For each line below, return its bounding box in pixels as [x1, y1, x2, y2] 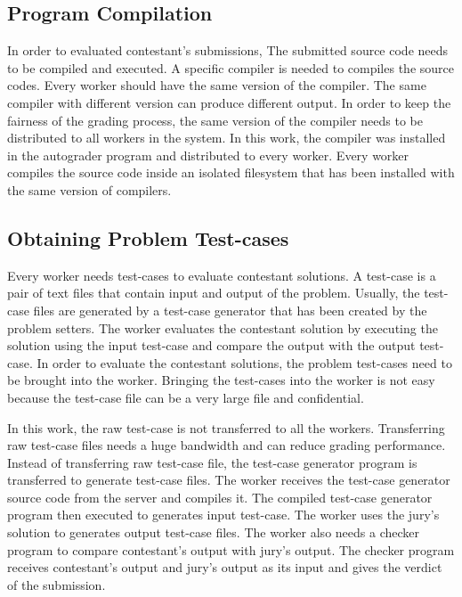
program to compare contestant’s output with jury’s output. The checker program [7, 540, 455, 559]
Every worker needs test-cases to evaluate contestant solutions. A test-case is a [7, 266, 436, 284]
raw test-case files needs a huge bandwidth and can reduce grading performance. [7, 436, 446, 454]
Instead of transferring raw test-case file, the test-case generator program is [7, 453, 417, 471]
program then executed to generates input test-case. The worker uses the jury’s [7, 505, 440, 524]
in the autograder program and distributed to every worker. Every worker [7, 145, 409, 164]
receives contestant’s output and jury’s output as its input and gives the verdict [7, 558, 442, 577]
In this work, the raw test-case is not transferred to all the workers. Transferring [7, 418, 445, 437]
